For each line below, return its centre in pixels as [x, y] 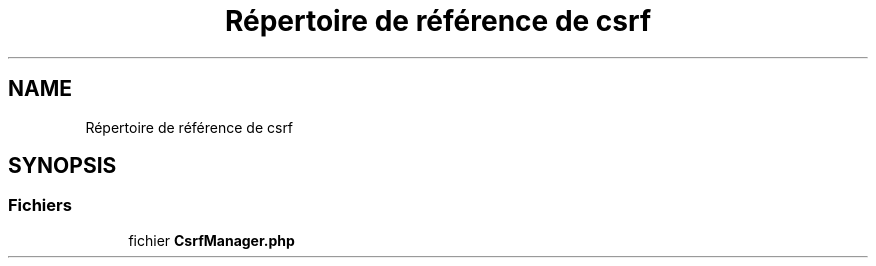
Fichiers [40, 205]
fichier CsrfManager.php [211, 240]
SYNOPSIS [62, 166]
